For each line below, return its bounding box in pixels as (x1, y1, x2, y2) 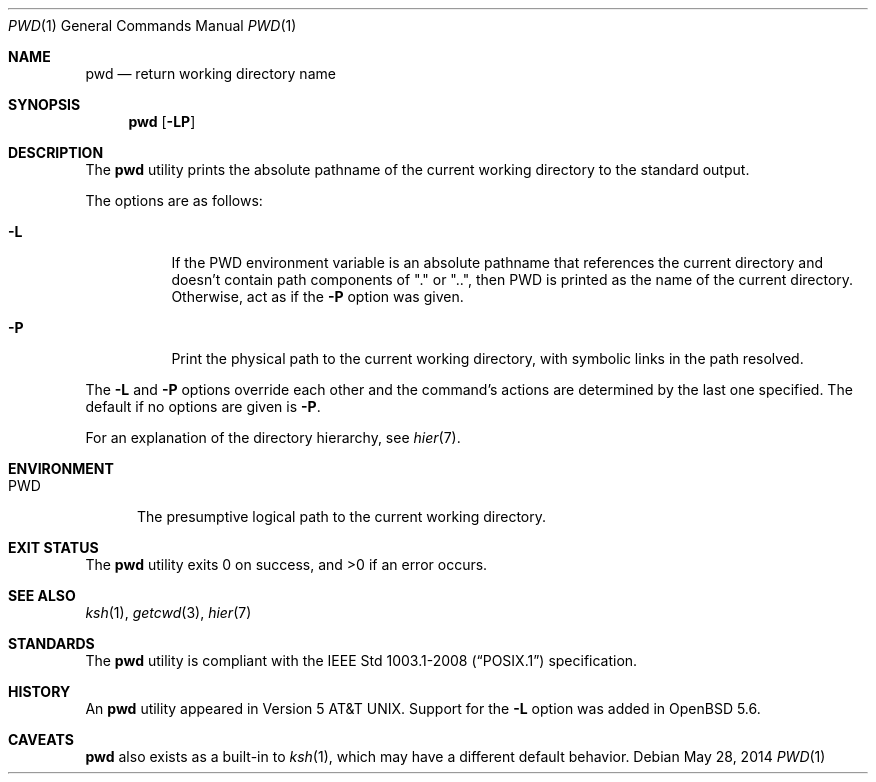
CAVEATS (8, 731, 74, 748)
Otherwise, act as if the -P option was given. (171, 288, 464, 305)
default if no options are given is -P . (85, 398, 321, 415)
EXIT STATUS (8, 539, 99, 556)
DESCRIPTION (8, 144, 104, 161)
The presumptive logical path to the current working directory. (137, 508, 547, 525)
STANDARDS (8, 635, 95, 652)
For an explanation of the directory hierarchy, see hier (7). (85, 429, 461, 446)
